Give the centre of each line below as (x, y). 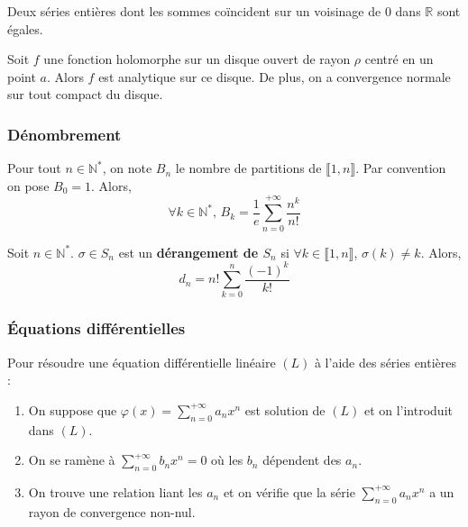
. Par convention (401, 168)
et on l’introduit (408, 409)
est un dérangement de (188, 252)
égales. (25, 28)
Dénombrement (64, 134)
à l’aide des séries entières (385, 362)
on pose (28, 185)
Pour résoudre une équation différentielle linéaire (142, 362)
